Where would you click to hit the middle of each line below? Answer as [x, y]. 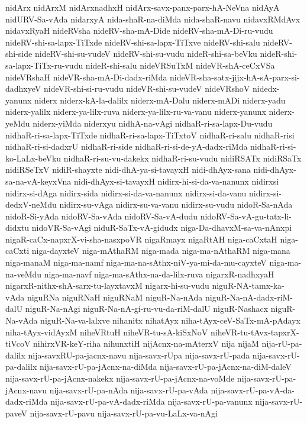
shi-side [19, 54]
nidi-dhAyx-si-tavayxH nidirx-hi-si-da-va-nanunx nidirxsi [176, 181]
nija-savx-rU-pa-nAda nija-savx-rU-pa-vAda [129, 390]
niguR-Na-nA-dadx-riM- [249, 297]
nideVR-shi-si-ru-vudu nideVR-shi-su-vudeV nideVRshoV [147, 88]
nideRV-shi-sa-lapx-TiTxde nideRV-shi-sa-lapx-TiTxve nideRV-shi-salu [133, 42]
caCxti [17, 251]
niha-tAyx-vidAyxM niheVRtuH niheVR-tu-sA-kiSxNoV [107, 332]
